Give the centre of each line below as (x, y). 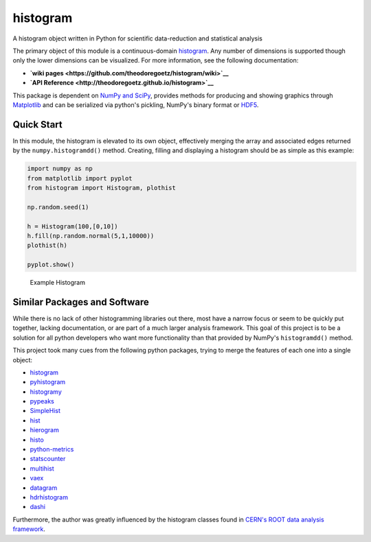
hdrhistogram (49, 497)
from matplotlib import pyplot (80, 178)
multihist (42, 468)
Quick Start (37, 125)
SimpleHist (45, 411)
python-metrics (52, 449)
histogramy (46, 392)
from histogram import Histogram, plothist (102, 188)
